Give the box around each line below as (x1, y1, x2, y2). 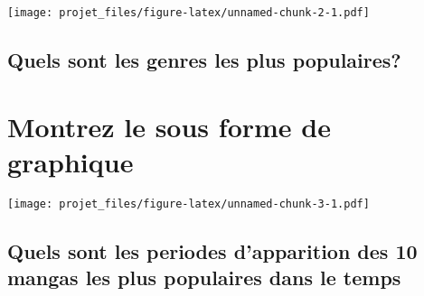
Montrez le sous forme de (7, 107, 331, 144)
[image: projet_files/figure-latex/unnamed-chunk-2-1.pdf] (7, 6, 370, 19)
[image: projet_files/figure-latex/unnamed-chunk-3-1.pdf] (7, 197, 370, 210)
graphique (7, 143, 134, 180)
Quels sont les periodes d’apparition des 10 (7, 236, 418, 264)
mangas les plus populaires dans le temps (7, 264, 401, 291)
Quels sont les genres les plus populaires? (7, 46, 401, 74)
